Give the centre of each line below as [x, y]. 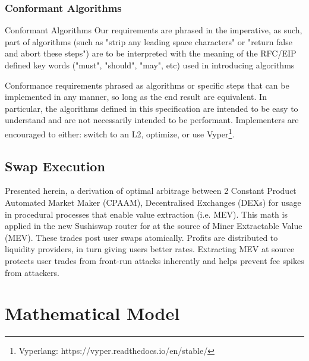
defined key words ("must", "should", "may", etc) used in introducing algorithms [150, 65]
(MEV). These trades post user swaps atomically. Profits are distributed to [141, 237]
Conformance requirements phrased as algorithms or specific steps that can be [147, 85]
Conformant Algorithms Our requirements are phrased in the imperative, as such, [154, 30]
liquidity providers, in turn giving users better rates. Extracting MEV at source [150, 249]
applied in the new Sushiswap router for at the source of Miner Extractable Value [154, 226]
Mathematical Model [92, 313]
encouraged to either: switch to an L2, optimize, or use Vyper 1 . [120, 133]
